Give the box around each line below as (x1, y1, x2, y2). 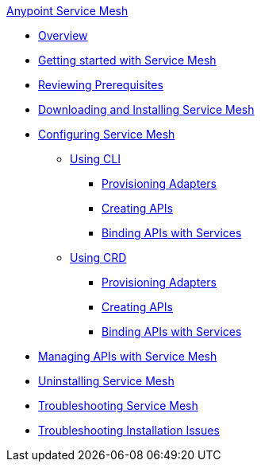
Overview (38, 29, 88, 42)
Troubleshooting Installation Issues (38, 423, 220, 437)
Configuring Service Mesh (38, 127, 175, 141)
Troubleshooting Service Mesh (38, 399, 198, 412)
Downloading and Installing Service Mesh (38, 103, 255, 116)
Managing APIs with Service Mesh (38, 349, 217, 363)
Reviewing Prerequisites (38, 78, 163, 92)
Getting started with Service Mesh (38, 53, 217, 67)
